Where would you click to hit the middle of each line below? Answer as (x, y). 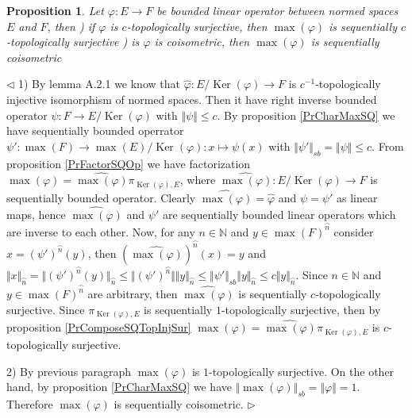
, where (198, 180)
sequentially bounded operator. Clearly (101, 198)
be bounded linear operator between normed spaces (277, 10)
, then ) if (71, 26)
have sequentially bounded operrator (95, 130)
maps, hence (36, 214)
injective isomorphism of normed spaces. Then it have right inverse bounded (192, 99)
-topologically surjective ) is (73, 42)
